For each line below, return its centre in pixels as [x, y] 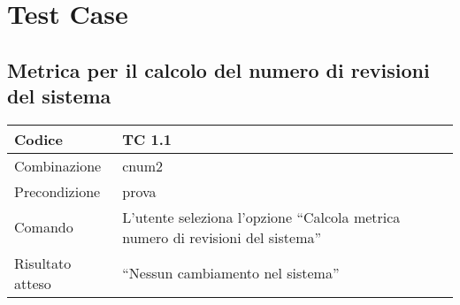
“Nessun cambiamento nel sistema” [231, 273]
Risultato [43, 263]
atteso [33, 283]
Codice [38, 139]
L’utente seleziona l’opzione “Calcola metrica [261, 217]
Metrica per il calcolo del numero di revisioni [218, 69]
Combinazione [58, 165]
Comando [44, 227]
